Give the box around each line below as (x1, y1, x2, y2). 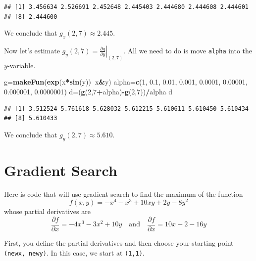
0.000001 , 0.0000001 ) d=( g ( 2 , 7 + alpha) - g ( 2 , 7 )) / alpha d (4, 87, 173, 97)
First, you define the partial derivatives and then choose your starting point (4, 238, 234, 248)
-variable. (7, 60, 36, 70)
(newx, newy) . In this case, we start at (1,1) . (4, 247, 145, 258)
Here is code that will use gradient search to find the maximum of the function (4, 188, 243, 199)
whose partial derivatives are (4, 206, 91, 217)
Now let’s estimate (4, 45, 60, 55)
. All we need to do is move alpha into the (123, 45, 253, 55)
